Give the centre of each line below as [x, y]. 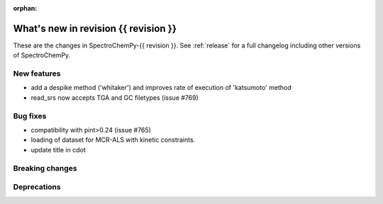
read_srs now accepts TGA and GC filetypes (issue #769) [115, 97]
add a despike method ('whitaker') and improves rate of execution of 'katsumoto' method [161, 88]
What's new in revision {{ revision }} [95, 28]
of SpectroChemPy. [42, 55]
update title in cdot [59, 149]
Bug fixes [30, 115]
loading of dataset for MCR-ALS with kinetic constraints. [113, 140]
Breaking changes [45, 168]
